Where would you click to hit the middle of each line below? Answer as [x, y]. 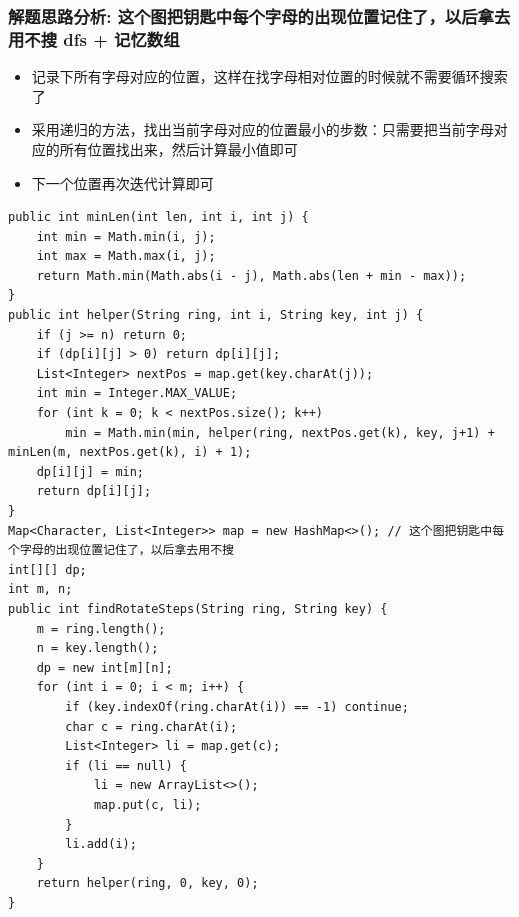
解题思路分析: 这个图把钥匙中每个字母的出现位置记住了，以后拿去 [259, 15]
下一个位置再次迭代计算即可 [122, 182]
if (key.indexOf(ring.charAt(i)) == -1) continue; [237, 706]
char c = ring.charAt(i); [151, 726]
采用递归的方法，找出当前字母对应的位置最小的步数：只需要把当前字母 [262, 129]
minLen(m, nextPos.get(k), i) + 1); [130, 452]
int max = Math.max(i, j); [126, 256]
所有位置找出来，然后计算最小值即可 [178, 148]
